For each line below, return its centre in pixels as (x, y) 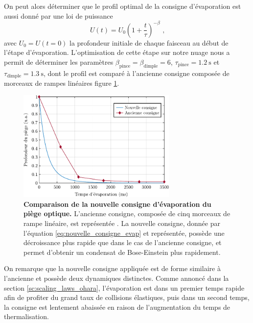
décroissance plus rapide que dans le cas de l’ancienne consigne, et (123, 242)
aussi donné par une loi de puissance (58, 15)
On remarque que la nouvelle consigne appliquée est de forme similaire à (112, 268)
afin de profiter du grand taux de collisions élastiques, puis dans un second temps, (127, 297)
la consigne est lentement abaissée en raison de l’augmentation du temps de (117, 307)
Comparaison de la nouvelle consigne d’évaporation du (117, 204)
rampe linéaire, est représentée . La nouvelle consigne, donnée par (122, 223)
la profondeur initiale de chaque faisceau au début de (149, 42)
